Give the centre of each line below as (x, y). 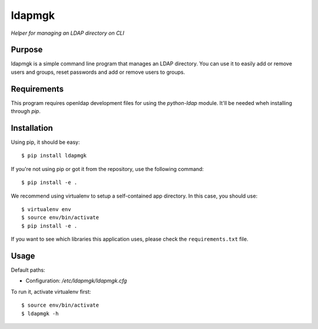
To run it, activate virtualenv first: (51, 291)
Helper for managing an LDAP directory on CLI (68, 33)
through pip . (26, 111)
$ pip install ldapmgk (54, 156)
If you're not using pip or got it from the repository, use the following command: (107, 169)
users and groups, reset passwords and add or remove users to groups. (98, 72)
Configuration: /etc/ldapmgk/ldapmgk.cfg (76, 281)
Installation (32, 128)
